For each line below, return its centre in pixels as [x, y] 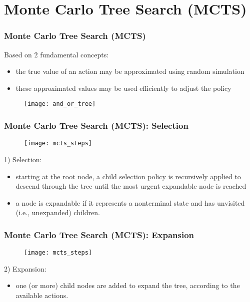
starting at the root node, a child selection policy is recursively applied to [128, 176]
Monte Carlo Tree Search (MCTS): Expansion [99, 234]
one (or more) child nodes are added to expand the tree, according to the [128, 285]
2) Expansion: [25, 268]
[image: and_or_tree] [60, 104]
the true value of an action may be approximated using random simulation [130, 71]
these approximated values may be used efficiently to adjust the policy [123, 88]
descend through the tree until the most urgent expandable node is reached [131, 186]
